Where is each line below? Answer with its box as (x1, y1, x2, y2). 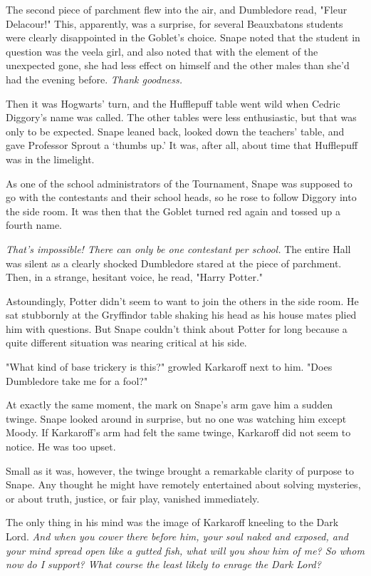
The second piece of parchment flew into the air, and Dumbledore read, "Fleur (6, 2, 348, 16)
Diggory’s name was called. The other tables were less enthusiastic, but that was (6, 110, 357, 125)
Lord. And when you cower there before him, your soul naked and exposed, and (6, 529, 349, 543)
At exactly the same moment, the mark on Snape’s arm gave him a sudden (6, 397, 333, 412)
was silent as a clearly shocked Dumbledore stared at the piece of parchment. (6, 255, 342, 270)
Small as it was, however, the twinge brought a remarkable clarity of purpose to (6, 463, 354, 478)
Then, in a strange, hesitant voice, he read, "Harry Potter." (6, 269, 263, 284)
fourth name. (6, 217, 63, 232)
